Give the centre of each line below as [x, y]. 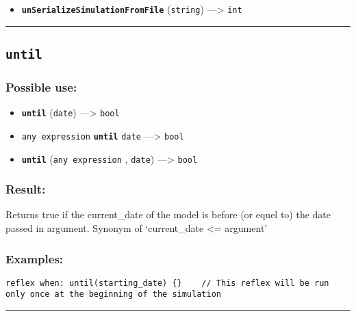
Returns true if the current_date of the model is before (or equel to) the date [168, 214]
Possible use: [41, 87]
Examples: [35, 258]
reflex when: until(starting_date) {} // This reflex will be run [167, 283]
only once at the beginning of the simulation [113, 294]
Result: [26, 189]
